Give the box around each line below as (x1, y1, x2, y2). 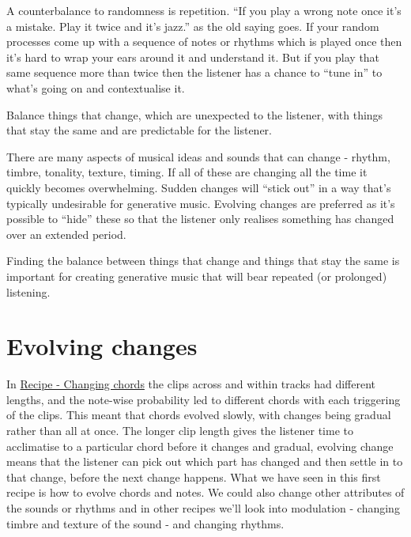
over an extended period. (6, 225, 126, 242)
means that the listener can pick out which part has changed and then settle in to (6, 453, 403, 470)
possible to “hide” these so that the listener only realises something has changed (6, 210, 394, 227)
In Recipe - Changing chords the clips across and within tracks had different (6, 376, 376, 392)
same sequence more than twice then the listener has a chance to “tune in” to (6, 64, 383, 81)
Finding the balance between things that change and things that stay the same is (6, 252, 400, 269)
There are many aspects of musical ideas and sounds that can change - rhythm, (6, 148, 390, 165)
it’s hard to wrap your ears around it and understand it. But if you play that (6, 48, 380, 65)
